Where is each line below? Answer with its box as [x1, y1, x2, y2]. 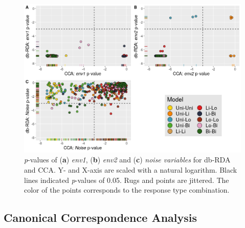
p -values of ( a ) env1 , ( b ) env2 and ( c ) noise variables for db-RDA [24, 154, 231, 165]
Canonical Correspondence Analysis [4, 210, 197, 225]
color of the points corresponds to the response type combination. [24, 184, 230, 195]
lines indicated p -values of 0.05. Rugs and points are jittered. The [24, 174, 229, 185]
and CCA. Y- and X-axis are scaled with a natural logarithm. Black [24, 164, 237, 175]
